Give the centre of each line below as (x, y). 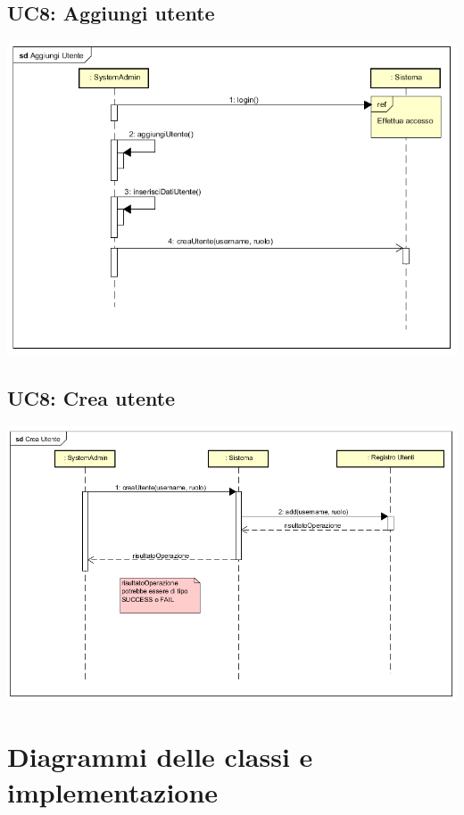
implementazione (113, 791)
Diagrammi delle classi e (160, 757)
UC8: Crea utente (91, 397)
